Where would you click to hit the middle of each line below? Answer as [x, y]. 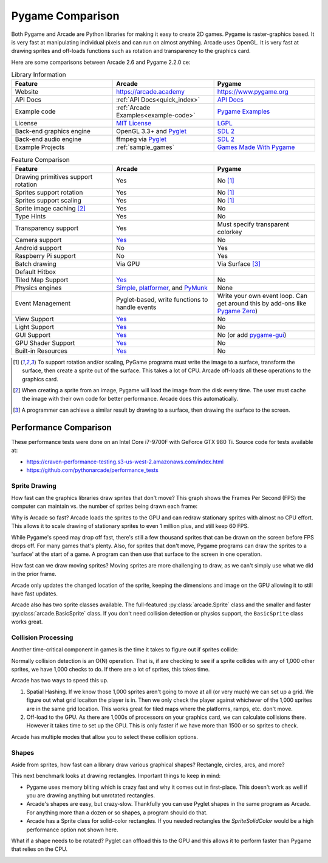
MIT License [134, 123]
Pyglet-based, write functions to [162, 299]
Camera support [38, 240]
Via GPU [128, 263]
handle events [136, 307]
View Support [34, 319]
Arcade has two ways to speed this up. [60, 681]
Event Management [43, 303]
